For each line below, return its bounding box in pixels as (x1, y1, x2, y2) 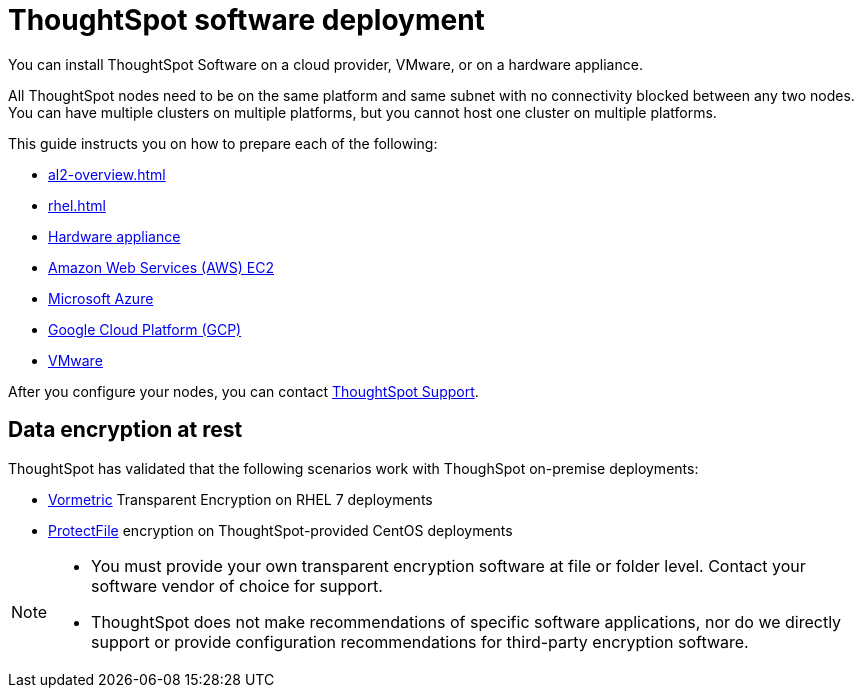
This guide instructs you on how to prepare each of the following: (8, 134, 438, 152)
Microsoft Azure (48, 289, 154, 307)
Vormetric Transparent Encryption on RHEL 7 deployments (48, 490, 433, 508)
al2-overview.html (48, 165, 166, 183)
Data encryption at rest (8, 417, 243, 443)
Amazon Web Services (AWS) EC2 (48, 258, 275, 276)
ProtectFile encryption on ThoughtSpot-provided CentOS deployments (48, 521, 513, 539)
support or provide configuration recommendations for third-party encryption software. (91, 631, 749, 652)
